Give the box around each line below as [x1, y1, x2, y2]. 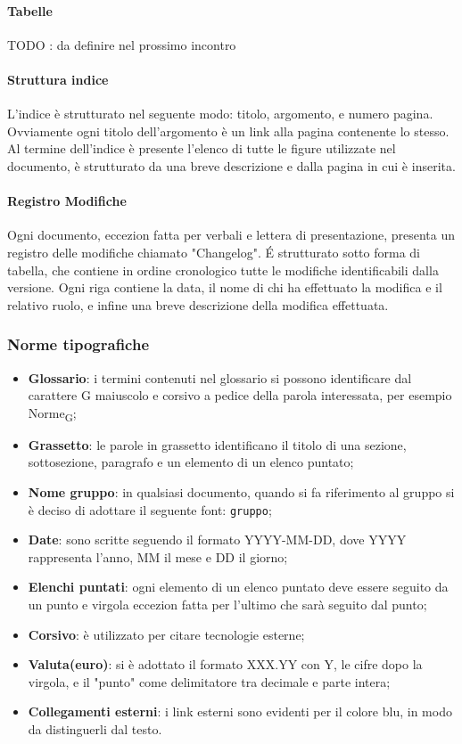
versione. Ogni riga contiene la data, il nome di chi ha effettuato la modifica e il [7, 278, 442, 297]
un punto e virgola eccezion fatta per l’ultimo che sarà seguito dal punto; [28, 595, 427, 614]
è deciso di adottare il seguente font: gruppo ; [28, 500, 272, 519]
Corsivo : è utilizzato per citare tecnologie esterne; [28, 625, 305, 643]
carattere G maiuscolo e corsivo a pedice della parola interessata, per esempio [28, 386, 452, 405]
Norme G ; [28, 403, 77, 424]
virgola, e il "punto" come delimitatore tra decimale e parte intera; [28, 672, 391, 691]
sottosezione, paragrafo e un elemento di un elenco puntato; [28, 453, 354, 471]
